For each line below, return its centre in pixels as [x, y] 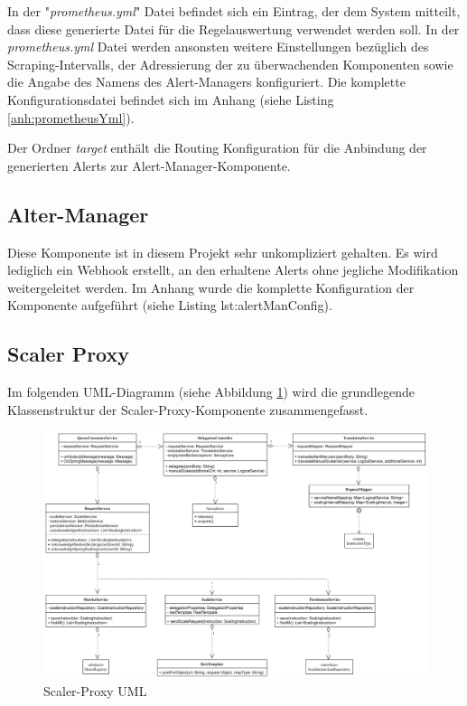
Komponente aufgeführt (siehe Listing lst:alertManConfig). [170, 305]
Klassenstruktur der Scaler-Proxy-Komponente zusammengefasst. [188, 409]
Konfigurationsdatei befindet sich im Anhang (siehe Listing [171, 99]
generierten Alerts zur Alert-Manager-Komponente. [149, 165]
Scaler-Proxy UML [95, 690]
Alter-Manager [78, 214]
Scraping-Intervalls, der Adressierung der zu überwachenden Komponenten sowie [230, 64]
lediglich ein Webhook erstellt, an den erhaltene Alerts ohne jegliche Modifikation [233, 270]
